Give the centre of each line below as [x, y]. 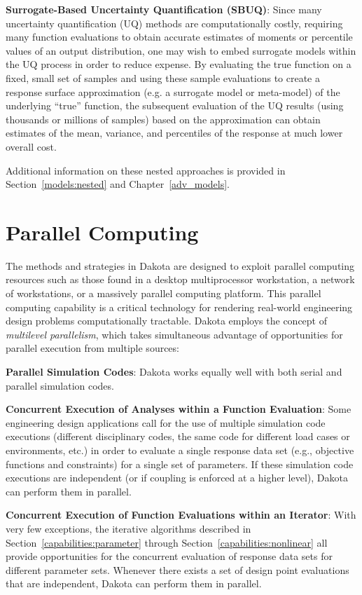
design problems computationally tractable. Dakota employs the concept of [167, 321]
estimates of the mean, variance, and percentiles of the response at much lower [174, 133]
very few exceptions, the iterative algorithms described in [128, 528]
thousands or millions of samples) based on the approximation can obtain [163, 119]
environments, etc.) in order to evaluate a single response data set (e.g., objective [180, 450]
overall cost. [31, 146]
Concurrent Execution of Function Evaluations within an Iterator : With [181, 515]
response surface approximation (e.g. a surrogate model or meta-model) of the [173, 91]
